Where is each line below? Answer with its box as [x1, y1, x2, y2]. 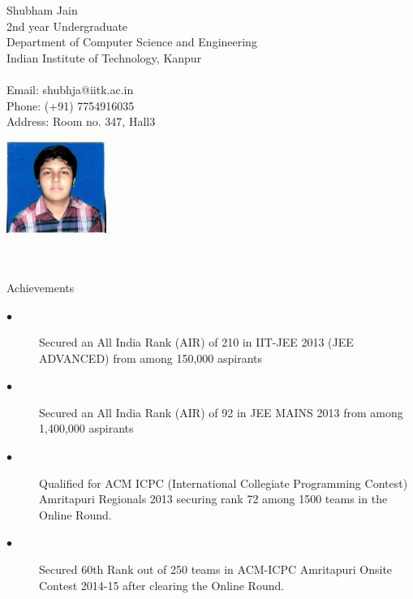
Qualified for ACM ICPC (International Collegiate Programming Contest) [39, 474, 408, 491]
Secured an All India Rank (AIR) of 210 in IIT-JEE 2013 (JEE [39, 334, 354, 351]
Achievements [6, 278, 75, 295]
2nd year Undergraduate [6, 17, 128, 34]
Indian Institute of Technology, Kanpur [6, 49, 202, 66]
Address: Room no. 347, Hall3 [6, 113, 156, 130]
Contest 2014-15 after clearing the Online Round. [39, 576, 285, 593]
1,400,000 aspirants [39, 420, 134, 437]
